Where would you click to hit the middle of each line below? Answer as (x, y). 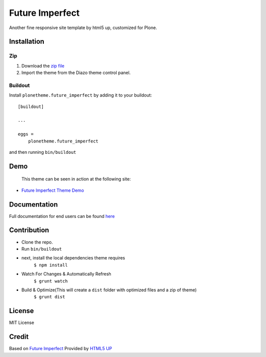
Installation (27, 42)
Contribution (29, 230)
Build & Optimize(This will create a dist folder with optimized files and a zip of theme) (109, 290)
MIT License (22, 322)
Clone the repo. (37, 242)
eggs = (26, 134)
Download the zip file (43, 66)
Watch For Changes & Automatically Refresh (66, 274)
